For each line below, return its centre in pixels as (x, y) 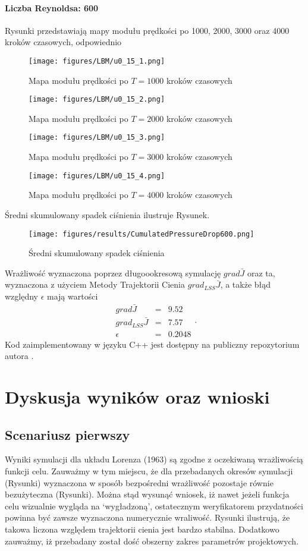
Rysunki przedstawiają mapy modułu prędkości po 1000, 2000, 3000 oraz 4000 (147, 30)
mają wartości (73, 296)
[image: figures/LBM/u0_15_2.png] (97, 100)
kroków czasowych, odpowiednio (63, 42)
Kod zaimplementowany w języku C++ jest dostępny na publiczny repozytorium (152, 344)
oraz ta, (261, 273)
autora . (19, 356)
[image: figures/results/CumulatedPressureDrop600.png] (142, 234)
